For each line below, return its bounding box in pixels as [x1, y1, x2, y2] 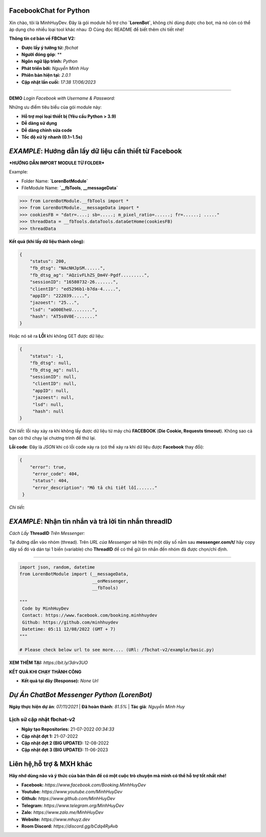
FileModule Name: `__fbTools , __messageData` [21, 185, 118, 191]
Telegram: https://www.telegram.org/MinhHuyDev [21, 802, 124, 808]
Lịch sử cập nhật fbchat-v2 [9, 716, 76, 723]
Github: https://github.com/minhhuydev [22, 619, 118, 625]
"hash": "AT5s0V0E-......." [30, 314, 98, 319]
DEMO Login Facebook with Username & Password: [9, 95, 115, 101]
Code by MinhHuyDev [22, 606, 69, 611]
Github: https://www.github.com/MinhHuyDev [21, 796, 115, 802]
